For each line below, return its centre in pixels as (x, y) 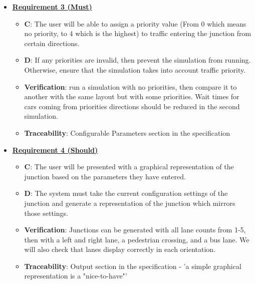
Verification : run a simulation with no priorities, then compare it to (131, 86)
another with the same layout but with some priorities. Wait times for (132, 96)
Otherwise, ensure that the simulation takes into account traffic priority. (135, 69)
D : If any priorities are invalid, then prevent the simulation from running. (138, 60)
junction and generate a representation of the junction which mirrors (130, 203)
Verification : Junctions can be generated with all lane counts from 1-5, (135, 230)
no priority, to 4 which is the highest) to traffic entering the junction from (138, 33)
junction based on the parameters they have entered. (105, 176)
